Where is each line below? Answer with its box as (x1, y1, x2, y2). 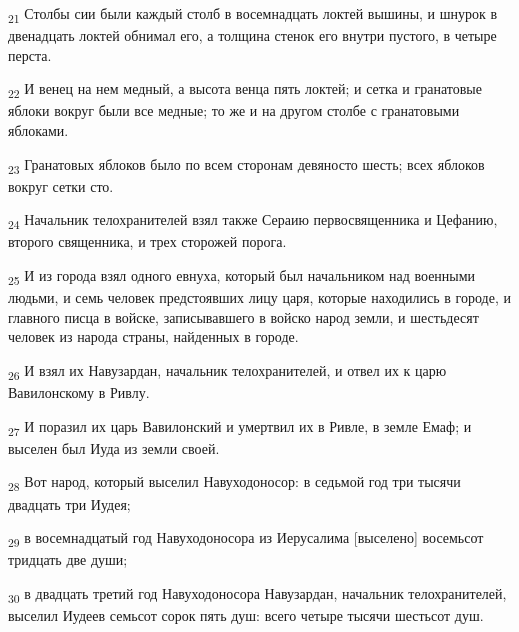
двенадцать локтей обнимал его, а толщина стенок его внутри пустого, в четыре (8, 25, 497, 46)
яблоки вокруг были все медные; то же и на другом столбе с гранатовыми (8, 100, 460, 121)
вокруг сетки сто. (8, 175, 114, 196)
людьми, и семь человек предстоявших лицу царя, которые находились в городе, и (8, 287, 511, 308)
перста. (8, 44, 52, 65)
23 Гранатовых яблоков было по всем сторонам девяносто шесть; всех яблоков (8, 153, 485, 177)
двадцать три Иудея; (8, 493, 131, 514)
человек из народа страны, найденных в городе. (8, 326, 299, 347)
